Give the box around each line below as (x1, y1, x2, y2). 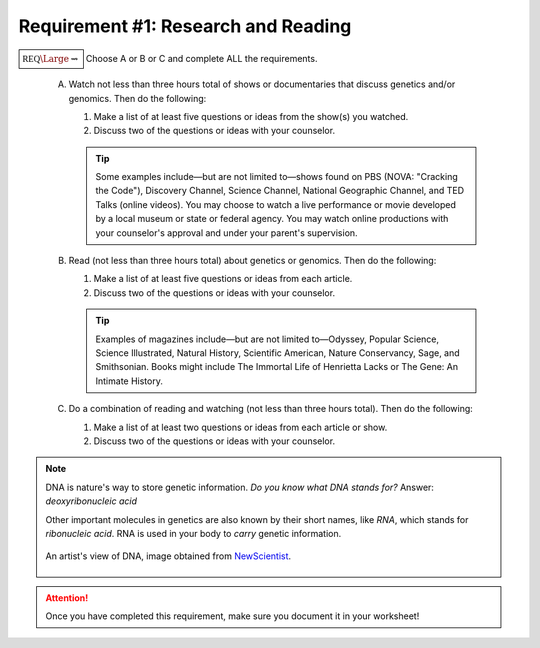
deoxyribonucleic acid (45, 495, 137, 507)
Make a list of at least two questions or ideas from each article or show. (93, 421, 388, 433)
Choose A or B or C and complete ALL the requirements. (85, 52, 318, 64)
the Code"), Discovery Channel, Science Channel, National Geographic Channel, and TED (95, 185, 465, 197)
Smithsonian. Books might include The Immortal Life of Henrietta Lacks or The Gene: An (95, 361, 459, 373)
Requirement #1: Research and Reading (18, 15, 352, 37)
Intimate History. (95, 375, 164, 387)
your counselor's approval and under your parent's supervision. (95, 226, 359, 239)
